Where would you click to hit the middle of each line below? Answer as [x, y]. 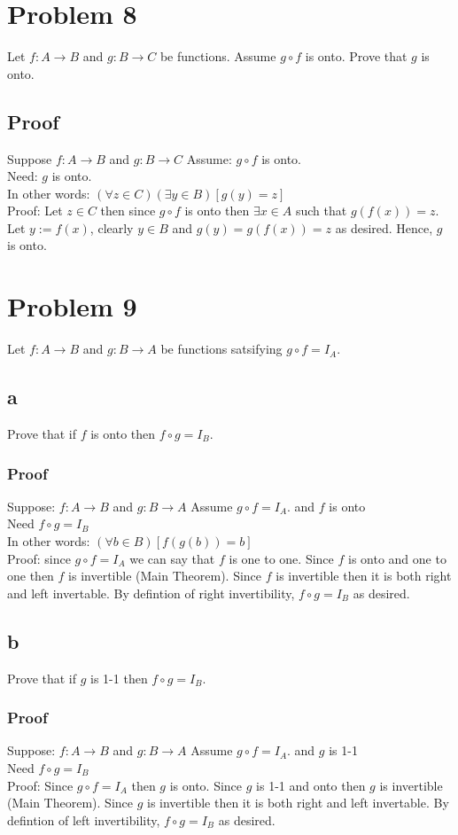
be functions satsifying [221, 349]
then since [128, 211]
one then [31, 576]
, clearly [112, 227]
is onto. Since [206, 785]
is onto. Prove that [356, 56]
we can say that [172, 558]
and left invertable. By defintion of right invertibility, [151, 593]
